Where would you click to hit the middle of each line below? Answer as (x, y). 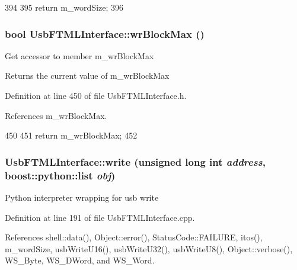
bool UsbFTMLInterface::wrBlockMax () (105, 33)
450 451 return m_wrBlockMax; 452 (71, 135)
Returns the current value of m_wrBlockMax (87, 75)
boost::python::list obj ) (60, 175)
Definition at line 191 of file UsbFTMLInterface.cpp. (100, 217)
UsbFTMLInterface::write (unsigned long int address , (135, 161)
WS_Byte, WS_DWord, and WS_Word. (80, 260)
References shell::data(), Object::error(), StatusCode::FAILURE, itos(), (134, 237)
